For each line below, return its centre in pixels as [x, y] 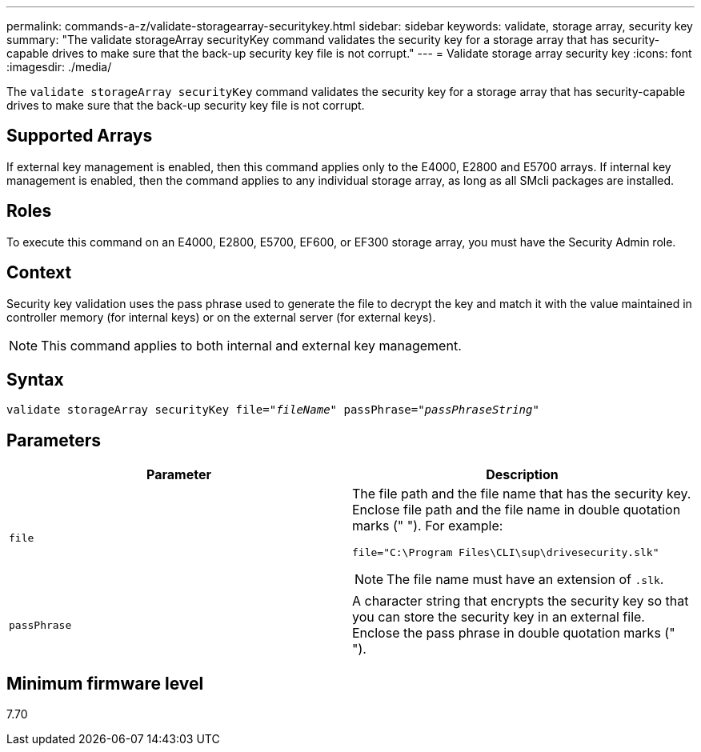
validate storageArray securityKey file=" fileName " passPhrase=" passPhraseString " [273, 410]
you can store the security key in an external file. [499, 617]
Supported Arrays [80, 136]
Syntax [35, 379]
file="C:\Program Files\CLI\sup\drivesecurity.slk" [506, 553]
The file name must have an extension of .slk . [525, 580]
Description [522, 475]
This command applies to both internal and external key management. [251, 345]
